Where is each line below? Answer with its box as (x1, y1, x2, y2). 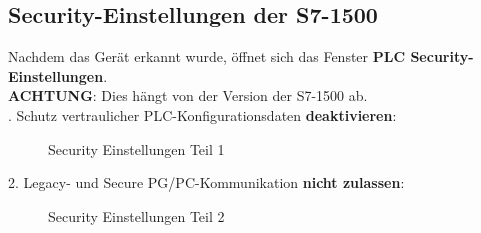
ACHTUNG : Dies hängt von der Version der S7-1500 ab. (8, 85, 368, 106)
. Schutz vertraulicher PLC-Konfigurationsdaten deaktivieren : (8, 104, 397, 125)
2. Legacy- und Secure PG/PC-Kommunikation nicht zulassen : (8, 172, 405, 193)
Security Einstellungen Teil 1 (48, 138, 225, 159)
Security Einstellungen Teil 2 (48, 205, 225, 226)
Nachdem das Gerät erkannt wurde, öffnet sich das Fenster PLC (8, 46, 406, 67)
